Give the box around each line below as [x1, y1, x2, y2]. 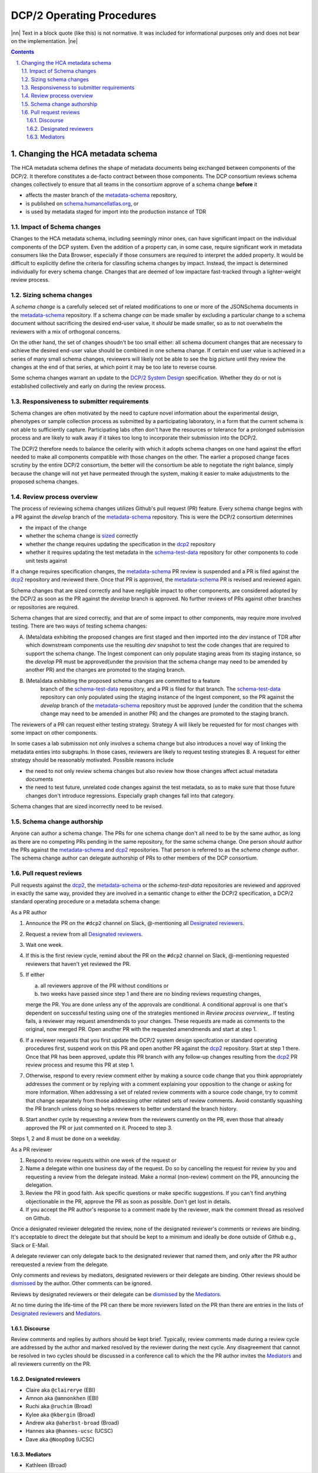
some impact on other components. [11, 729, 98, 736]
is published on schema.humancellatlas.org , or [25, 200, 139, 207]
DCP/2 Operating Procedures [11, 9, 157, 22]
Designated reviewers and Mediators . [11, 1310, 102, 1317]
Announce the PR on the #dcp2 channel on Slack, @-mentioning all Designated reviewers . [25, 920, 244, 927]
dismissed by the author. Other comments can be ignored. [11, 1280, 153, 1287]
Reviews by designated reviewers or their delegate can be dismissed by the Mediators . [11, 1290, 222, 1297]
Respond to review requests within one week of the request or [25, 1157, 177, 1164]
